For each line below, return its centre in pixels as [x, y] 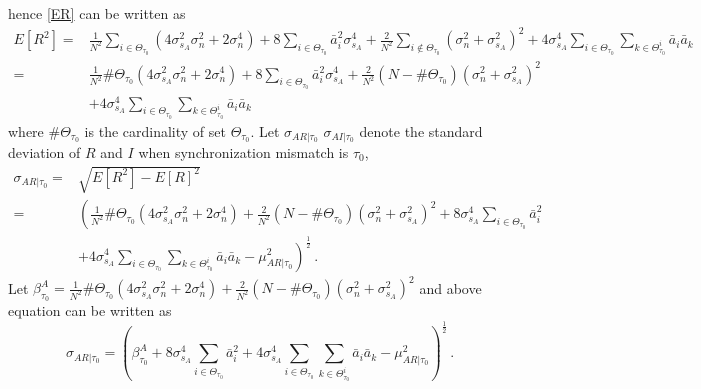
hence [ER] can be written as [97, 13]
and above [450, 287]
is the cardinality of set [155, 130]
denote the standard [421, 130]
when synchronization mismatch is [243, 151]
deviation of [44, 151]
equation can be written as [90, 310]
